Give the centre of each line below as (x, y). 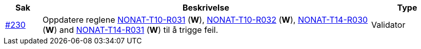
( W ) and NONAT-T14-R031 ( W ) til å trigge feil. (130, 30)
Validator (388, 25)
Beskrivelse (206, 8)
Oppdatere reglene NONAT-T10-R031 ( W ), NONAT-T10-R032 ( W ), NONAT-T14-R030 (205, 20)
